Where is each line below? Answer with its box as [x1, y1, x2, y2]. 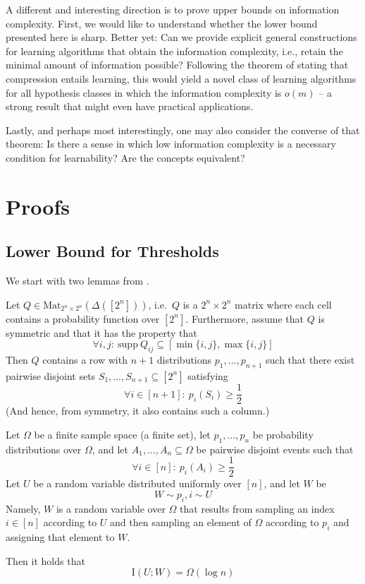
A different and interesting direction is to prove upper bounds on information [6, 2, 340, 16]
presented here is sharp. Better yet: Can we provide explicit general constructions [6, 30, 357, 44]
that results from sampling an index [180, 501, 335, 516]
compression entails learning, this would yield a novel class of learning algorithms [6, 71, 357, 85]
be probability [252, 427, 314, 441]
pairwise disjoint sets [6, 368, 96, 383]
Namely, [6, 501, 41, 516]
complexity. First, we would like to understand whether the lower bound [6, 16, 318, 30]
